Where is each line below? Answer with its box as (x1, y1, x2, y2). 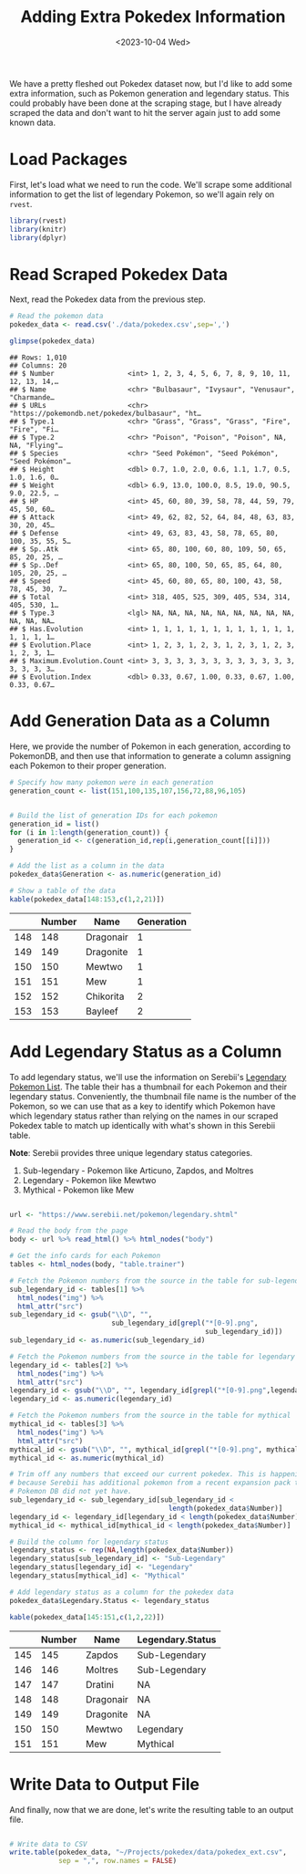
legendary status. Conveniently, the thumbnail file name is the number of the (9, 1090, 297, 1101)
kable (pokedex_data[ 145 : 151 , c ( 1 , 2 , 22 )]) (9, 1612, 166, 1621)
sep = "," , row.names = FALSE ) (57, 1857, 178, 1866)
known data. (9, 117, 56, 128)
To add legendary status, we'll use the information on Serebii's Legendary (9, 1071, 287, 1082)
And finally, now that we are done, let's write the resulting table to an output (9, 1804, 294, 1815)
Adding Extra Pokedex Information (20, 6, 286, 27)
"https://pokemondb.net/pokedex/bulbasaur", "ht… (9, 409, 202, 419)
